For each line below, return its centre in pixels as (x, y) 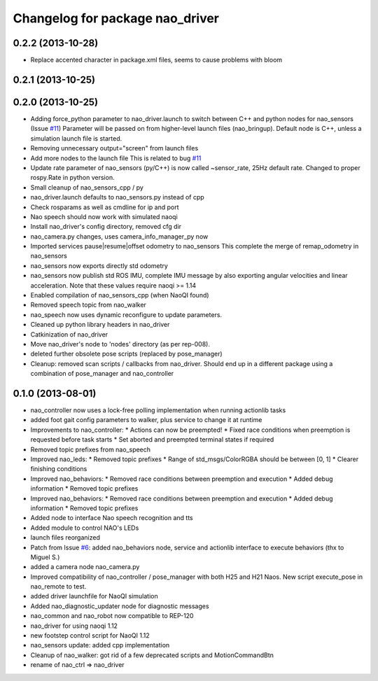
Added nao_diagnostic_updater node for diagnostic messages (120, 606)
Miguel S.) (45, 557)
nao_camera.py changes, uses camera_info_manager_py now (119, 236)
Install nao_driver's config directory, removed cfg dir (106, 227)
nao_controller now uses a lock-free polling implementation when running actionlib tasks (158, 410)
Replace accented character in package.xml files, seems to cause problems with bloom (156, 60)
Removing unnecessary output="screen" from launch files (114, 148)
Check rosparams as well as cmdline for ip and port (105, 207)
